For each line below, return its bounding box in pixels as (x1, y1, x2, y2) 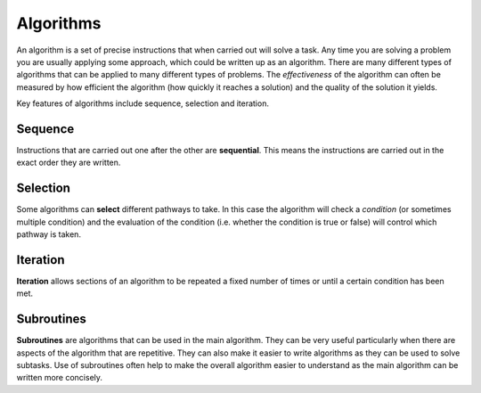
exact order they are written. (16, 157, 121, 168)
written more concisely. (16, 373, 102, 383)
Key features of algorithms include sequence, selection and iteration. (16, 98, 269, 109)
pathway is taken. (16, 229, 82, 240)
